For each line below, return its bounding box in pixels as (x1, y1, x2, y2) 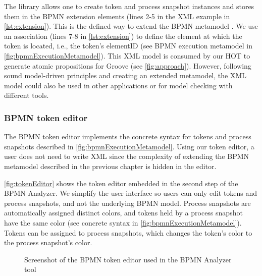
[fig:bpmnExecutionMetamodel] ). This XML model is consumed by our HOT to (4, 50, 250, 61)
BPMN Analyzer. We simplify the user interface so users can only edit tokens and (4, 188, 257, 198)
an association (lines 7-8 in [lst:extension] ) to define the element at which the (4, 30, 242, 41)
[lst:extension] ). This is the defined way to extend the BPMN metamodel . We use (4, 21, 258, 31)
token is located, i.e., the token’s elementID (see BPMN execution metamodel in (4, 40, 252, 51)
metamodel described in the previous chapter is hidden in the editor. (4, 160, 217, 171)
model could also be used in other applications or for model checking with (4, 80, 233, 90)
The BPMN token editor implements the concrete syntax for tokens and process (4, 131, 251, 142)
